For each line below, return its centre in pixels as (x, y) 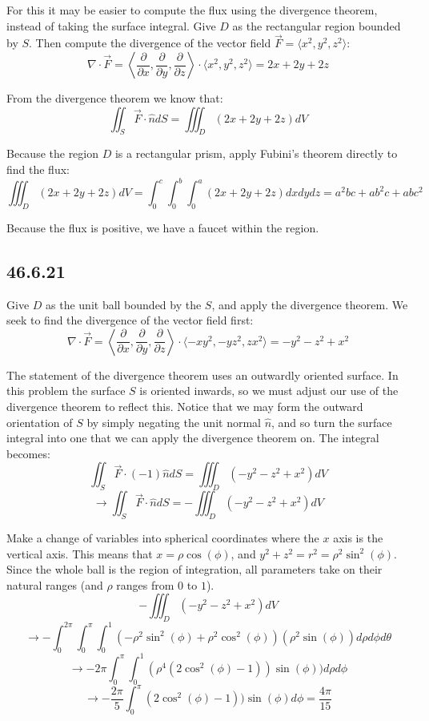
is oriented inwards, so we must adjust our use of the (269, 391)
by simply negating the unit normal (174, 422)
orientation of (40, 422)
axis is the (358, 538)
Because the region (53, 153)
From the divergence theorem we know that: (115, 98)
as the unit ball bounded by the (124, 304)
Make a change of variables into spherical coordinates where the (163, 538)
